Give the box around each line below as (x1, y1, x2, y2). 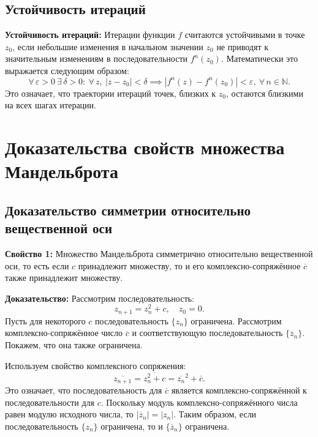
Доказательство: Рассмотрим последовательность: (5, 291, 194, 304)
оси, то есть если (5, 259, 69, 272)
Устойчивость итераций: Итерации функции (5, 28, 175, 41)
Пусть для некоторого (5, 314, 86, 327)
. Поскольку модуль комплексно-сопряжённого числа (100, 395, 298, 408)
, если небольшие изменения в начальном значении (12, 40, 203, 53)
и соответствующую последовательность (132, 326, 283, 339)
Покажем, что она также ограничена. (5, 338, 143, 351)
